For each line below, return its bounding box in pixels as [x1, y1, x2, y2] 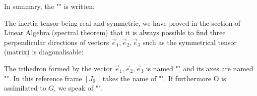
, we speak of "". [54, 83, 103, 93]
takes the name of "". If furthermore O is [102, 73, 226, 83]
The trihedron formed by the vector [4, 63, 113, 73]
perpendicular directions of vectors [4, 37, 109, 47]
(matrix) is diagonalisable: [4, 47, 84, 57]
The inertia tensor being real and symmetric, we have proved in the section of [4, 17, 241, 28]
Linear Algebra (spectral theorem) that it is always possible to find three [4, 27, 226, 38]
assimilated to [4, 83, 46, 93]
